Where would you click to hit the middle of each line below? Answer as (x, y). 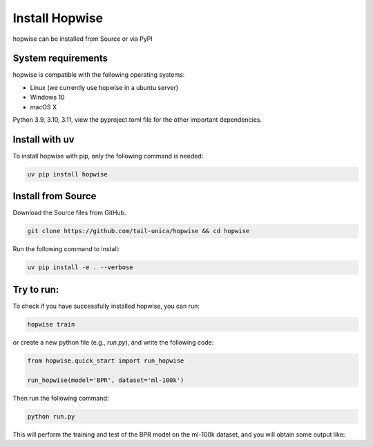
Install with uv (44, 139)
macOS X (44, 107)
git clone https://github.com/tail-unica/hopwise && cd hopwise (138, 231)
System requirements (60, 58)
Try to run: (36, 290)
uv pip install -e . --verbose (80, 267)
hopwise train (51, 324)
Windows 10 (47, 98)
